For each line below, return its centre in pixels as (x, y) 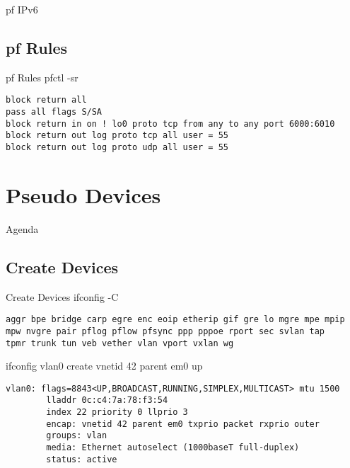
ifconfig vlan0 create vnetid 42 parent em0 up (104, 366)
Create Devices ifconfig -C (62, 296)
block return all (46, 100)
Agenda (22, 228)
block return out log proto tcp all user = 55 (117, 136)
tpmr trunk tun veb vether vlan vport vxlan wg (120, 343)
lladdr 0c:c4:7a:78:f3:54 (107, 400)
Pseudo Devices (83, 194)
